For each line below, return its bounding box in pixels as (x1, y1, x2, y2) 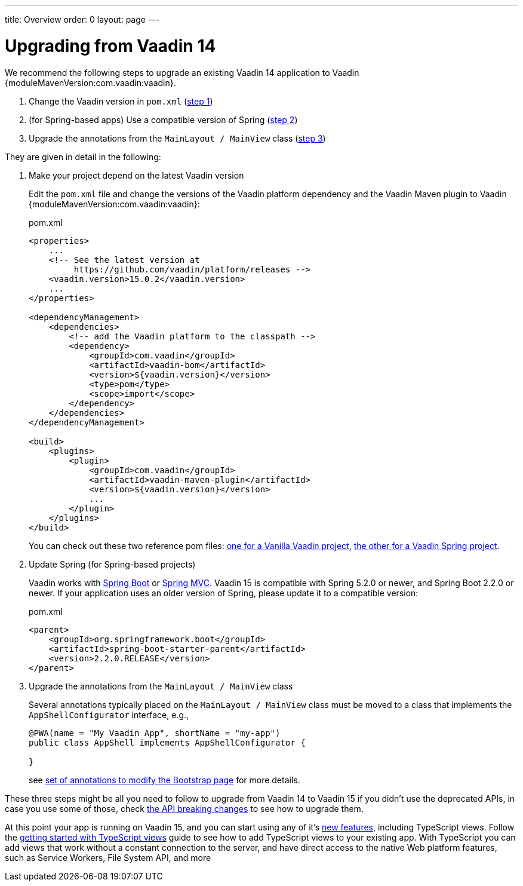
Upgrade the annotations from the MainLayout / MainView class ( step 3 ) (29, 133, 326, 143)
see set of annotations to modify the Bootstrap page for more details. (29, 774, 300, 785)
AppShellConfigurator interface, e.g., (29, 709, 189, 720)
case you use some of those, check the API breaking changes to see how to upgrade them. (5, 803, 364, 814)
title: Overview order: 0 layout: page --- (5, 14, 160, 24)
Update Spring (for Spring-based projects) (29, 559, 196, 569)
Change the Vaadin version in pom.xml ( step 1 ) (29, 96, 213, 106)
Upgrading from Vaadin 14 (5, 35, 216, 56)
